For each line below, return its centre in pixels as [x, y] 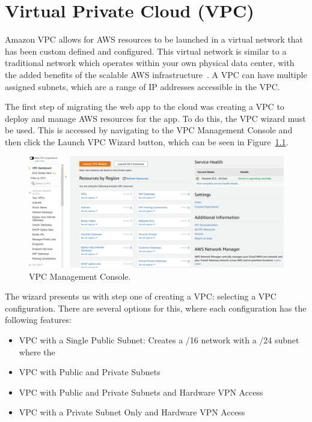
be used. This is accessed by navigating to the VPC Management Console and [149, 130]
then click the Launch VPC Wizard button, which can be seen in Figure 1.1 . [147, 141]
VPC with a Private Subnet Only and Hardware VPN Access [132, 412]
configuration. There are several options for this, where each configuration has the [156, 308]
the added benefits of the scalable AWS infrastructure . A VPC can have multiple [156, 74]
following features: [38, 320]
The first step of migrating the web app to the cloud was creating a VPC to [145, 107]
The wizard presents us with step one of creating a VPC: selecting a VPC [141, 296]
